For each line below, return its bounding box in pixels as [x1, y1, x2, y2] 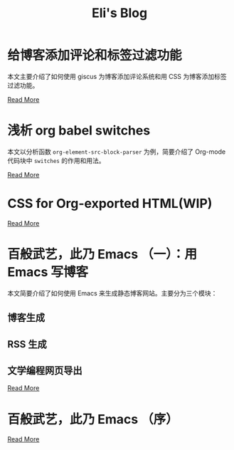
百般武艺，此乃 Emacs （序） [7, 411, 179, 427]
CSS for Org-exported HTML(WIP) [7, 196, 213, 211]
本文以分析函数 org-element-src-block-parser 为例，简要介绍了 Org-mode [7, 147, 226, 156]
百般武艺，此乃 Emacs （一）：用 [7, 246, 198, 262]
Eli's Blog [91, 5, 148, 21]
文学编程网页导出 [7, 365, 83, 377]
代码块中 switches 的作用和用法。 [7, 156, 105, 164]
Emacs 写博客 [7, 264, 89, 280]
